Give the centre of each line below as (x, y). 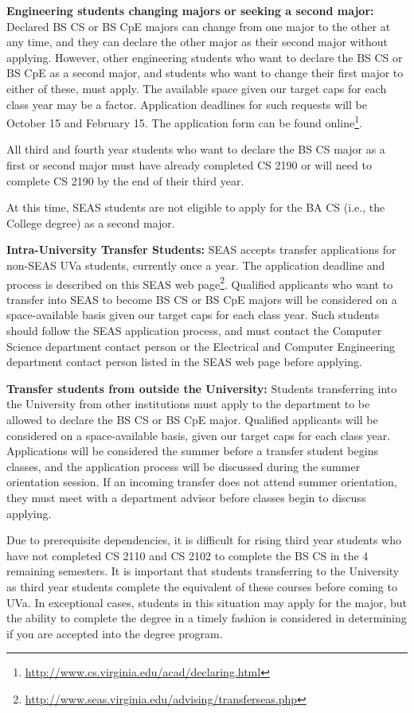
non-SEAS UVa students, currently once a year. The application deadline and (196, 265)
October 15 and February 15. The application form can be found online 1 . (184, 121)
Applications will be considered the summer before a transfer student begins (192, 451)
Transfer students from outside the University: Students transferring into (202, 388)
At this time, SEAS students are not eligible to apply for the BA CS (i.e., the (196, 207)
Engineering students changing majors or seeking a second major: (190, 10)
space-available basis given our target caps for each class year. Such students (193, 315)
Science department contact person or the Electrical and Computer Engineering (201, 346)
